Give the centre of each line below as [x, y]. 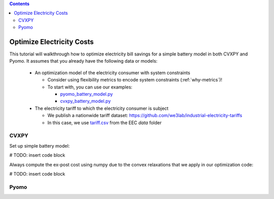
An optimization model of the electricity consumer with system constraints [112, 73]
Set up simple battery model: [40, 146]
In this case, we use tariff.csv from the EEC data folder [105, 123]
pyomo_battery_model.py [87, 94]
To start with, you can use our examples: [90, 87]
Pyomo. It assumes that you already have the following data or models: [83, 61]
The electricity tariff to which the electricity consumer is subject [101, 108]
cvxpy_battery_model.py [85, 101]
